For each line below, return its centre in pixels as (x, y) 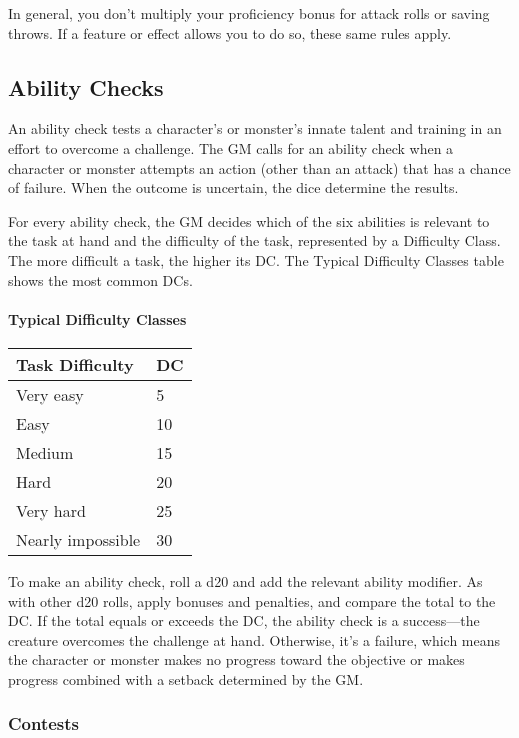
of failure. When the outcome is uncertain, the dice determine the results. (233, 187)
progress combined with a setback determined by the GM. (186, 678)
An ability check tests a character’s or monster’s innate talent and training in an (255, 128)
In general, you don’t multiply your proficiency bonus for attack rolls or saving (249, 13)
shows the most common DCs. (100, 279)
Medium (45, 452)
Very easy (50, 394)
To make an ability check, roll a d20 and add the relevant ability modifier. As (245, 580)
